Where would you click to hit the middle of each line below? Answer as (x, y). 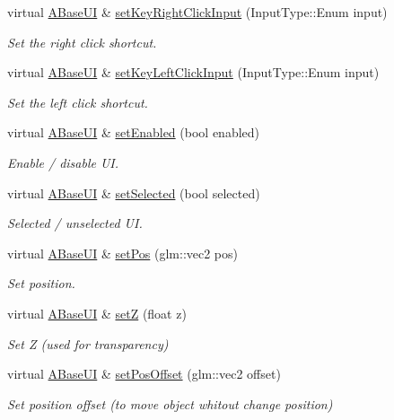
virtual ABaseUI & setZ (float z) (97, 313)
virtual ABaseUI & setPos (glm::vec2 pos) (123, 253)
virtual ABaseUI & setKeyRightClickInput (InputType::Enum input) (197, 12)
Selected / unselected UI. (75, 223)
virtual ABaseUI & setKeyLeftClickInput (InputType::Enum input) (193, 72)
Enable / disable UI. (63, 162)
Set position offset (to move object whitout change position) (170, 403)
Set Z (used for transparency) (88, 343)
